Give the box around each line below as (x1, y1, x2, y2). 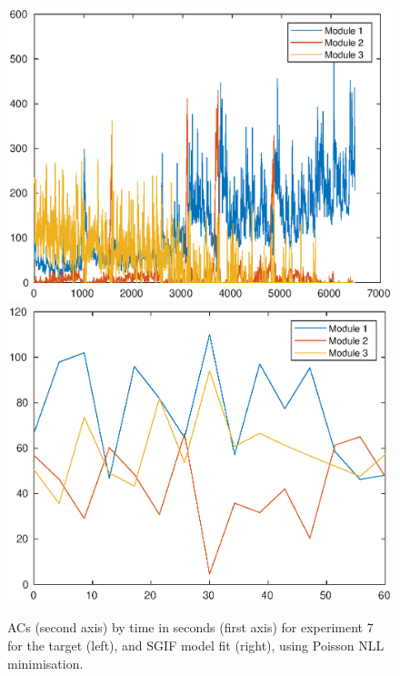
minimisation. (7, 653, 84, 672)
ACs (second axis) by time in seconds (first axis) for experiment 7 (7, 618, 374, 637)
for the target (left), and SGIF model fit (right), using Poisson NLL (7, 636, 385, 655)
